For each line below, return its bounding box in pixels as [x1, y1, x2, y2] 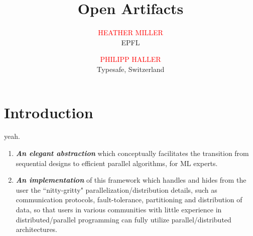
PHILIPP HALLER [100, 54, 161, 64]
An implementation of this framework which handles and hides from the [16, 175, 246, 185]
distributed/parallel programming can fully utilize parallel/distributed [16, 214, 231, 224]
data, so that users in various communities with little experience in [16, 204, 222, 214]
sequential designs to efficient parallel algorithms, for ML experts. [16, 158, 218, 168]
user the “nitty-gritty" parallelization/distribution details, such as [16, 184, 217, 195]
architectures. [16, 224, 58, 234]
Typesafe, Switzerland [96, 63, 165, 74]
